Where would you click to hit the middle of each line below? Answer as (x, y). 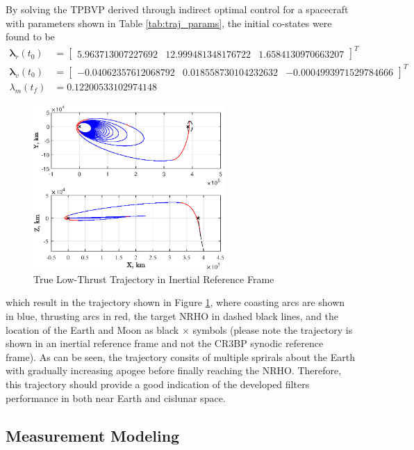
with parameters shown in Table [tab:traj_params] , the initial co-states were (169, 23)
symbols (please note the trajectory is (273, 329)
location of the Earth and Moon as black (92, 329)
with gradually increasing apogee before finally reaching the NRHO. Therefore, (174, 370)
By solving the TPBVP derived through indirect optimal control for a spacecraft (177, 9)
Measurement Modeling (93, 435)
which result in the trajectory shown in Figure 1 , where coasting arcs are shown (175, 302)
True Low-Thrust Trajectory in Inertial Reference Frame (154, 279)
